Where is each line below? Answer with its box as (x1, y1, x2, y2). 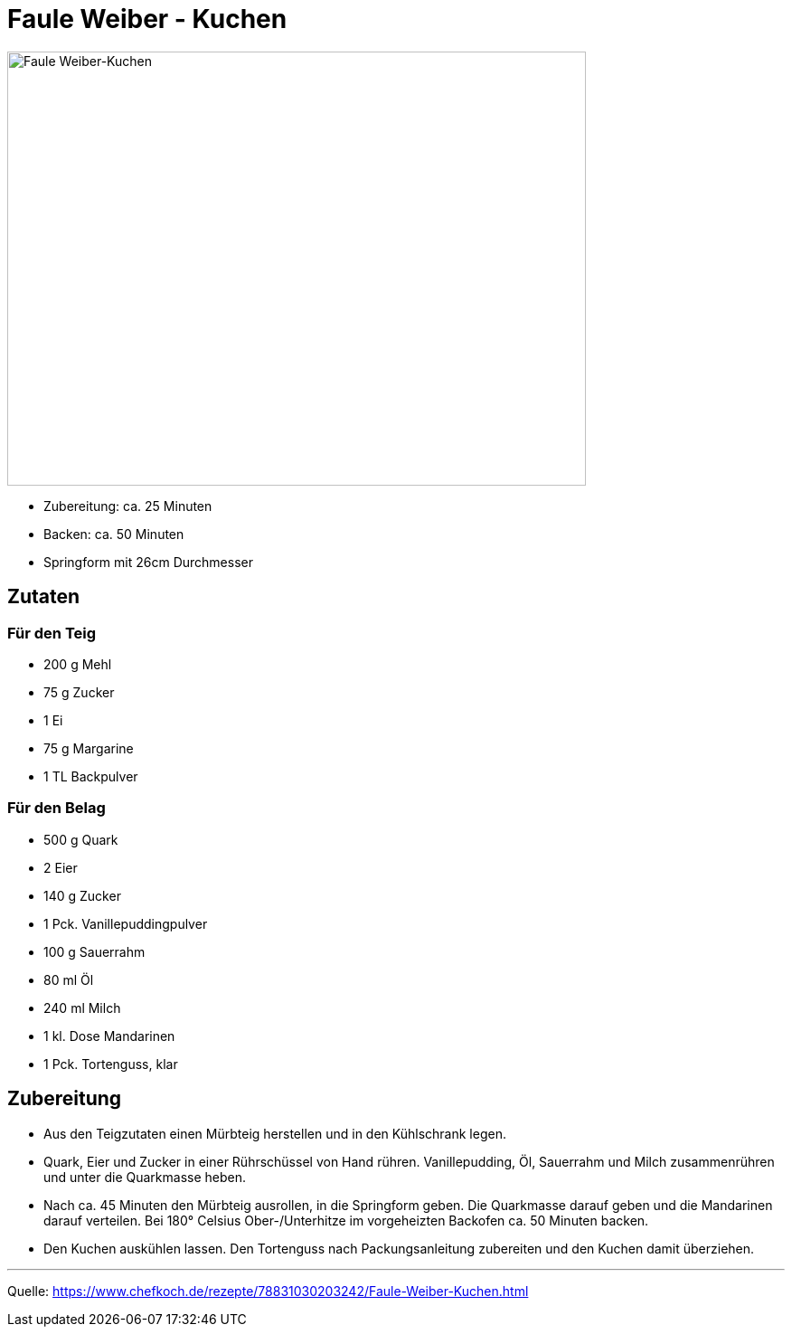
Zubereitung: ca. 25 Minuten (43, 497, 212, 514)
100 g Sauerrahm (43, 943, 146, 960)
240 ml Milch (43, 999, 121, 1016)
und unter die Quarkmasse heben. (43, 1168, 246, 1185)
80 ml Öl (43, 971, 94, 988)
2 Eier (43, 859, 78, 875)
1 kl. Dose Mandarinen (43, 1027, 175, 1044)
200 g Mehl (43, 656, 112, 672)
